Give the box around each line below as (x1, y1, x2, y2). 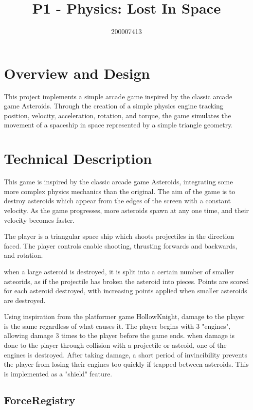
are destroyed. (4, 295, 46, 305)
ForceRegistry (4, 392, 75, 407)
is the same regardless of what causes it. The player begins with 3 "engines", (4, 321, 231, 331)
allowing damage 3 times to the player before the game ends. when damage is (4, 330, 235, 340)
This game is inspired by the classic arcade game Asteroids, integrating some (4, 177, 233, 187)
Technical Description (4, 148, 152, 168)
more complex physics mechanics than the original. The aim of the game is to (4, 186, 235, 196)
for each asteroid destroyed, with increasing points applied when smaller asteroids (4, 285, 247, 296)
